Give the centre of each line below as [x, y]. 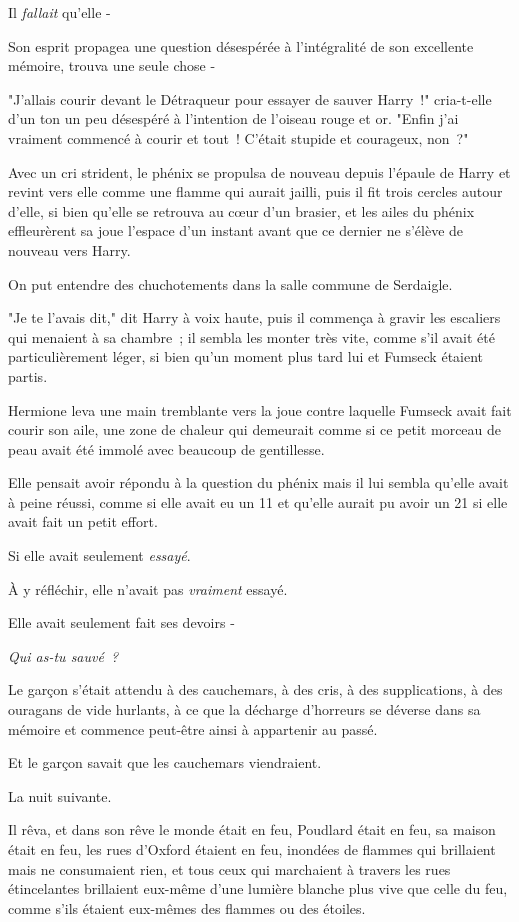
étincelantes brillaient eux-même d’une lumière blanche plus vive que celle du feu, [258, 888]
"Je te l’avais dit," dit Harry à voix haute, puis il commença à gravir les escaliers [254, 317]
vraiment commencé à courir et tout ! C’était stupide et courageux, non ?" [238, 137]
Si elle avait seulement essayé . [99, 555]
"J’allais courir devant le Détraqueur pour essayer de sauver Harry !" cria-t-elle [250, 98]
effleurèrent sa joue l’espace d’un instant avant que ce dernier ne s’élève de [236, 230]
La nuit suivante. [60, 795]
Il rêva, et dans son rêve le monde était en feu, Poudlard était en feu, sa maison [252, 829]
